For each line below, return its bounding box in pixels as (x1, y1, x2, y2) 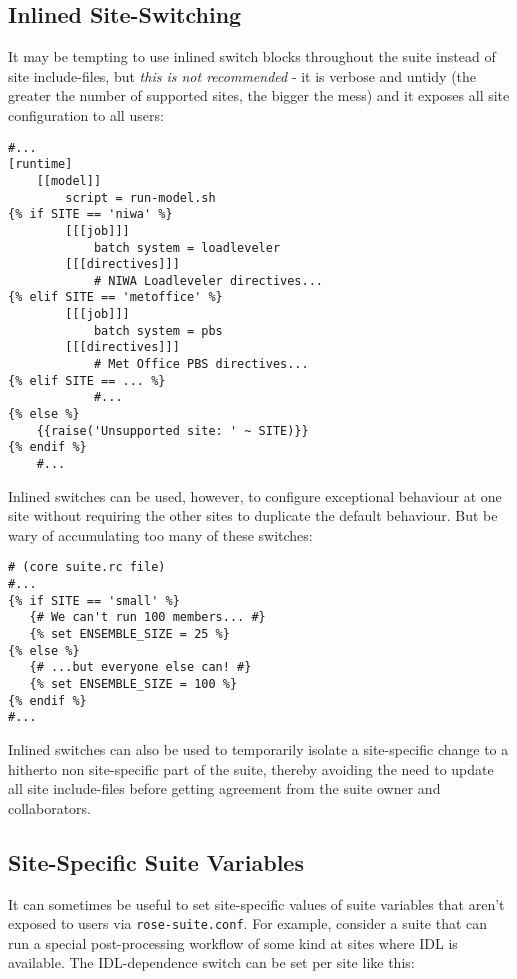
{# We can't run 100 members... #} (29, 610, 266, 625)
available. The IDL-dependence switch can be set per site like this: (8, 952, 415, 973)
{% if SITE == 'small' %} (8, 593, 180, 608)
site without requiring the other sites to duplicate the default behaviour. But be (8, 505, 498, 526)
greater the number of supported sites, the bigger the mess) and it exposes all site (8, 85, 510, 106)
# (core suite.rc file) (8, 560, 166, 575)
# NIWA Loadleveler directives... (93, 273, 323, 288)
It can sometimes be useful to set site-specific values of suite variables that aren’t (8, 893, 505, 914)
